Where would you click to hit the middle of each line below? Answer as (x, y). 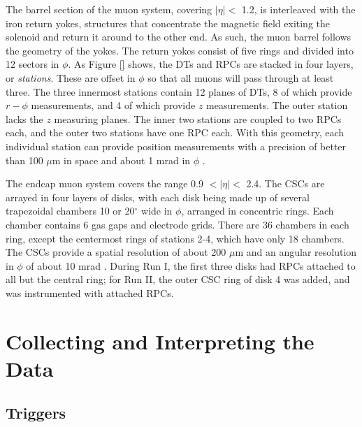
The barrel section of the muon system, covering (109, 9)
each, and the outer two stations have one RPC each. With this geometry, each (175, 132)
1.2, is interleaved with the (298, 9)
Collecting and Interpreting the (160, 341)
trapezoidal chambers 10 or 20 (70, 211)
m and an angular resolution (296, 252)
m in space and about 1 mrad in (121, 160)
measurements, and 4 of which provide (113, 105)
